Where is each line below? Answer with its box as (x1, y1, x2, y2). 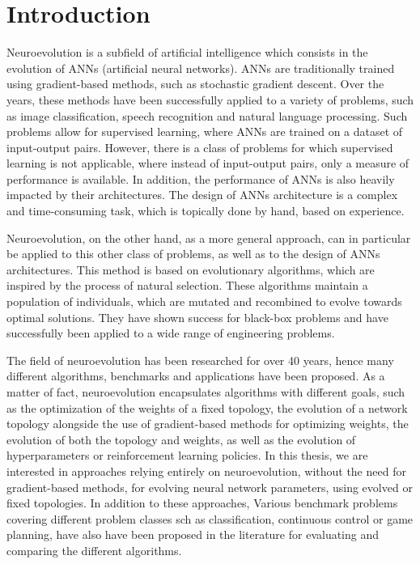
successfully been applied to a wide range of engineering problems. (6, 324, 335, 341)
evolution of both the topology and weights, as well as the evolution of (6, 430, 356, 447)
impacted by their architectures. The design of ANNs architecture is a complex (6, 186, 398, 203)
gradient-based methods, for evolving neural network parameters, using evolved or (6, 478, 413, 495)
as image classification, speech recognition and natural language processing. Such (6, 107, 408, 124)
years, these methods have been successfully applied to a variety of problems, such (6, 91, 414, 108)
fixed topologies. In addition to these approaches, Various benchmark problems (6, 494, 398, 511)
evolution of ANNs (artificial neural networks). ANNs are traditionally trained (6, 59, 395, 76)
